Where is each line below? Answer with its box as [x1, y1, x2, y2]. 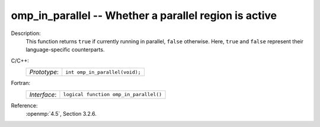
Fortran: [11, 80, 31, 87]
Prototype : [29, 68, 59, 77]
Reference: [11, 101, 38, 109]
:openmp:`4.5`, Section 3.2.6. [25, 110, 97, 117]
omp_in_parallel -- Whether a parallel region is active [11, 9, 277, 22]
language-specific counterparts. [25, 46, 105, 53]
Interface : [29, 90, 57, 99]
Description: [11, 30, 41, 37]
